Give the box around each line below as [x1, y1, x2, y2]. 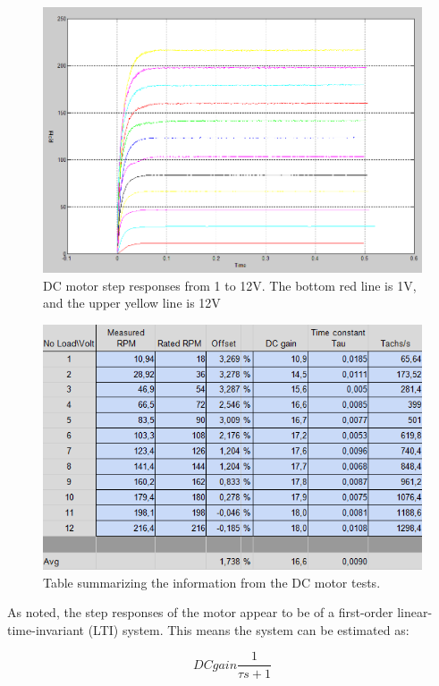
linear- [397, 603, 433, 622]
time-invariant [7, 620, 84, 639]
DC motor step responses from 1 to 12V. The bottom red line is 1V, [43, 275, 417, 294]
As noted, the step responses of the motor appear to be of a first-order [7, 603, 393, 622]
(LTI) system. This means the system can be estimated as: [88, 620, 409, 639]
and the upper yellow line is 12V [43, 293, 221, 312]
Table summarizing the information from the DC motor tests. [43, 572, 381, 591]
